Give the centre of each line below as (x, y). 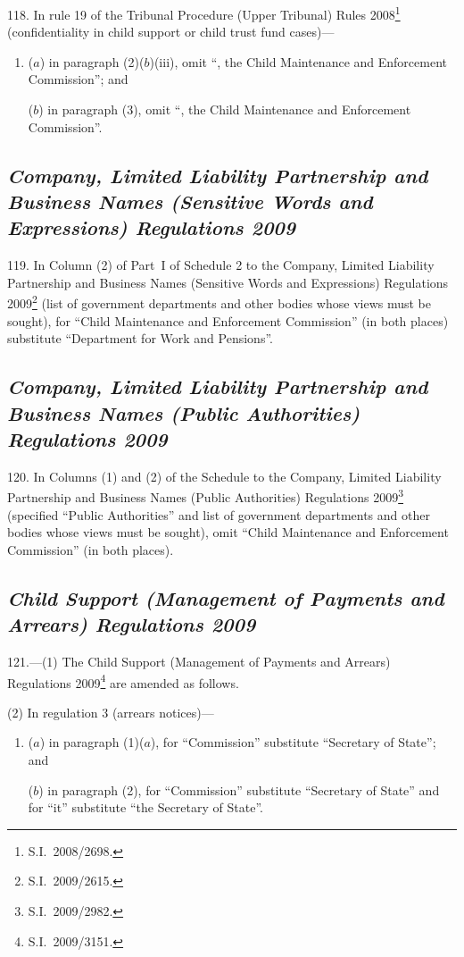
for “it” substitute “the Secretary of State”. (145, 807)
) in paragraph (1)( (92, 742)
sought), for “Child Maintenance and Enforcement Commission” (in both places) (228, 320)
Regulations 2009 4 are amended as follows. (123, 681)
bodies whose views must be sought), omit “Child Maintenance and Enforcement (228, 532)
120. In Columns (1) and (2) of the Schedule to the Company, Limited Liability (224, 476)
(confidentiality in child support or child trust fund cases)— (171, 32)
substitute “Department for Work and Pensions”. (140, 338)
